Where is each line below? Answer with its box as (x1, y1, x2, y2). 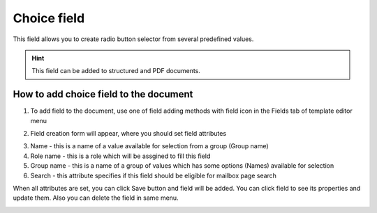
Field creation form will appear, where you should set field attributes (30, 129, 227, 138)
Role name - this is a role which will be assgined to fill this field (30, 152, 211, 160)
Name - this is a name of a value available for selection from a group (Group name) (30, 142, 269, 150)
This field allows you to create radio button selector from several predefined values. (13, 35, 254, 43)
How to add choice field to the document (13, 88, 193, 100)
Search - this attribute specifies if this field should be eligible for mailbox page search (30, 171, 277, 180)
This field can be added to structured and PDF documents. (31, 67, 200, 75)
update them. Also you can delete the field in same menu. (13, 194, 179, 202)
